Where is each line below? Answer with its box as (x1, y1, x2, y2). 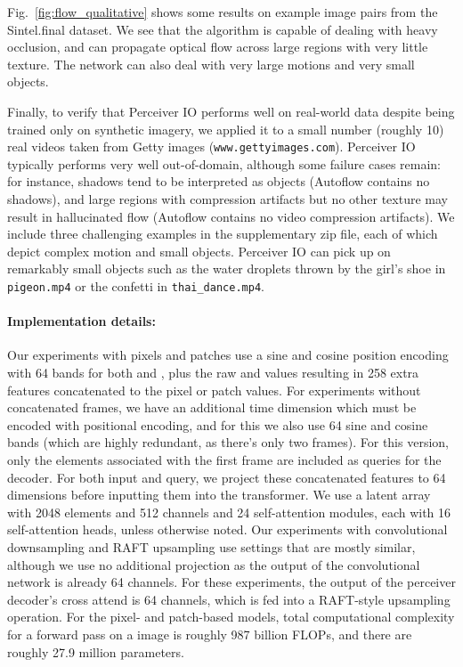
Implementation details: (7, 312, 156, 330)
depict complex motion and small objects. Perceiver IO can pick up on (7, 241, 391, 260)
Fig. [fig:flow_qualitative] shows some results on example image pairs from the (7, 3, 438, 20)
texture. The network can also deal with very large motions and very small (7, 54, 415, 73)
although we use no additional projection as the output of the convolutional (7, 555, 420, 573)
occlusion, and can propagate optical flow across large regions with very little (7, 37, 428, 56)
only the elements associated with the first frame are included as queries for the (7, 450, 442, 468)
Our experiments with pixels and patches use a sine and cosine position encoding (7, 346, 449, 364)
